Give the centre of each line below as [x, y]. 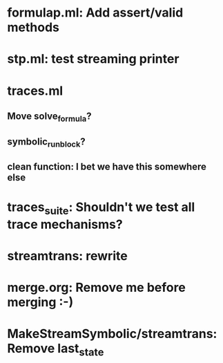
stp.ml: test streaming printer [93, 59]
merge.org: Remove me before [97, 288]
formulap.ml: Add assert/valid [95, 13]
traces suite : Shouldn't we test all [101, 208]
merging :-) [40, 302]
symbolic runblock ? [47, 142]
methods [33, 27]
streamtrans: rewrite [67, 256]
